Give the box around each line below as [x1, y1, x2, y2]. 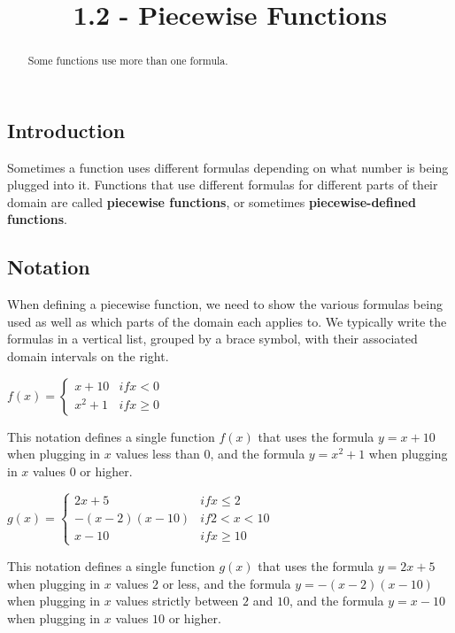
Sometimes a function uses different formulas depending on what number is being [7, 158, 449, 176]
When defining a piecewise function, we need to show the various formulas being [7, 295, 443, 313]
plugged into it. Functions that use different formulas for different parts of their [7, 175, 438, 194]
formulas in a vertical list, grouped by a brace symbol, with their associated [7, 329, 418, 348]
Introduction [7, 116, 126, 143]
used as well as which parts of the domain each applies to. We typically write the [7, 312, 447, 330]
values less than [115, 444, 200, 463]
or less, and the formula [162, 574, 291, 592]
